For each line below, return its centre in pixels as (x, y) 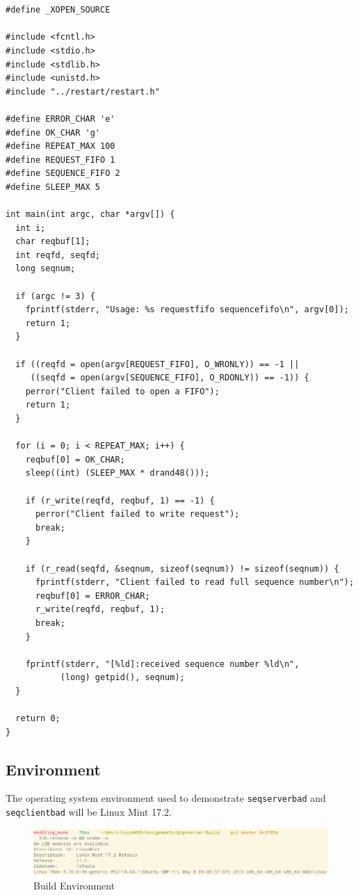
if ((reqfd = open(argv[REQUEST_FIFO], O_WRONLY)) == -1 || (157, 364)
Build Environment (74, 885)
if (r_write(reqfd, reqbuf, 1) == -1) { (120, 500)
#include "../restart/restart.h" (83, 91)
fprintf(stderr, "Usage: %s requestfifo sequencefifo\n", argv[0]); (187, 310)
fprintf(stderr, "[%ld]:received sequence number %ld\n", (162, 664)
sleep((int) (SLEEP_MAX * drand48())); (117, 473)
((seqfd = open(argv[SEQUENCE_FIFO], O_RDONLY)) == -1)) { (170, 378)
